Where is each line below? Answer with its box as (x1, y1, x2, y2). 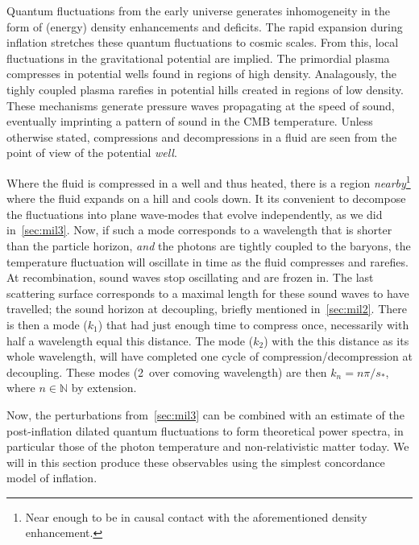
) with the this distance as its (263, 332, 409, 349)
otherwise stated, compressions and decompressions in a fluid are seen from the (6, 128, 397, 145)
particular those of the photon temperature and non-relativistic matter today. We (6, 438, 409, 455)
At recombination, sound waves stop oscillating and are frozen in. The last (6, 269, 374, 286)
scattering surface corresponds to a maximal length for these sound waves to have (6, 284, 409, 301)
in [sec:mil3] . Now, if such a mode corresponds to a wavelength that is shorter (6, 221, 392, 238)
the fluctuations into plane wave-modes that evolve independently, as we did (6, 205, 383, 222)
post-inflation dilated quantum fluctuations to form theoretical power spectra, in (6, 422, 404, 439)
